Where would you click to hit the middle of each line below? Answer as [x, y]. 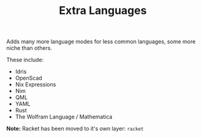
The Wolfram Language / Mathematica [64, 117]
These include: [25, 60]
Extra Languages [103, 11]
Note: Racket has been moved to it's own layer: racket [75, 129]
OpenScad [29, 78]
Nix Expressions [36, 85]
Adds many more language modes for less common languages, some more [101, 42]
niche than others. [29, 48]
